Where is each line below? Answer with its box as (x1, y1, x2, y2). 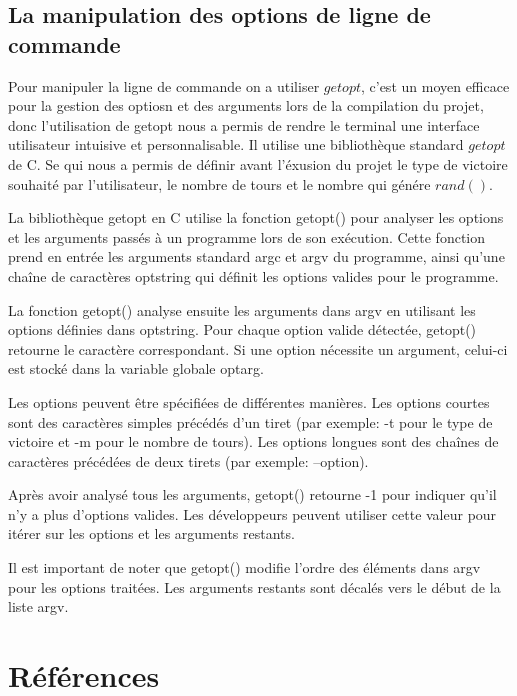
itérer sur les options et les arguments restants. (8, 523, 295, 544)
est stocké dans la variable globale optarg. (8, 358, 264, 379)
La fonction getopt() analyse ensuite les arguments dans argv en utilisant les (8, 299, 476, 320)
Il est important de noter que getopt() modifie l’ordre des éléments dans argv (8, 557, 481, 578)
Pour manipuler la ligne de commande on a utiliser (8, 75, 320, 96)
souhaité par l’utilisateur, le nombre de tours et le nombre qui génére (8, 173, 431, 194)
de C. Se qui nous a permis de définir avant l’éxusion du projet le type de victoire (8, 153, 508, 174)
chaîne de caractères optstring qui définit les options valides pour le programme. (8, 265, 499, 286)
